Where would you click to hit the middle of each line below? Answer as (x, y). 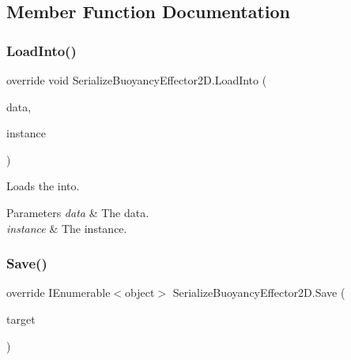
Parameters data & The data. (78, 212)
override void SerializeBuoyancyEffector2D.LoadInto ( (137, 80)
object (140, 292)
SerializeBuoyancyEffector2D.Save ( (259, 292)
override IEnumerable (58, 292)
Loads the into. (43, 186)
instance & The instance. (67, 228)
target (21, 319)
